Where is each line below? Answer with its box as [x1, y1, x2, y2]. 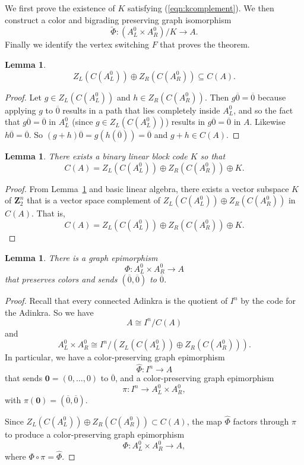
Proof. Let [5, 90, 42, 103]
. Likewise [249, 115, 286, 128]
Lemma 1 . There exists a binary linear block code [5, 150, 188, 162]
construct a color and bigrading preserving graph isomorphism [5, 13, 232, 26]
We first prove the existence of [5, 2, 115, 14]
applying [5, 103, 36, 116]
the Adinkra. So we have [5, 306, 94, 318]
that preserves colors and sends [5, 273, 118, 285]
